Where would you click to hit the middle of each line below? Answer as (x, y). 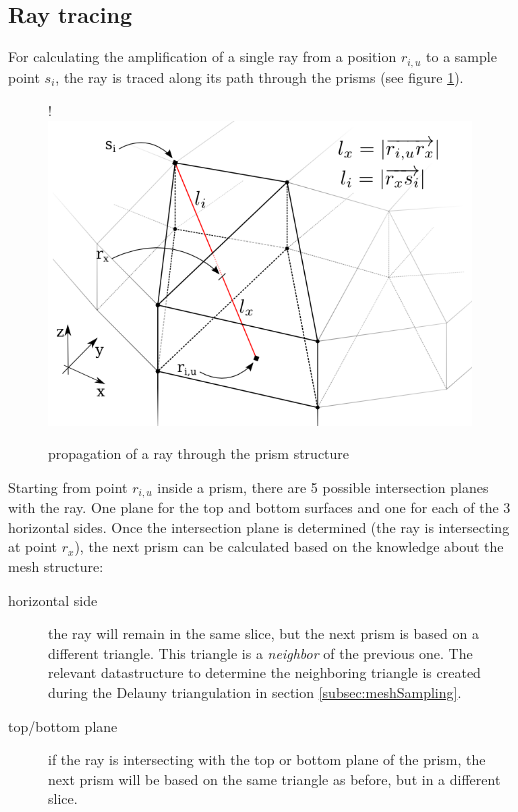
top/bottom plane (63, 725)
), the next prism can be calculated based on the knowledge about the (289, 546)
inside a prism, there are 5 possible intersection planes (323, 486)
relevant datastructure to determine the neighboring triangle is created (264, 672)
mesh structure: (56, 565)
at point (33, 546)
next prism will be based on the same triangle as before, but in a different (274, 778)
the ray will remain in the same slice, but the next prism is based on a (263, 633)
